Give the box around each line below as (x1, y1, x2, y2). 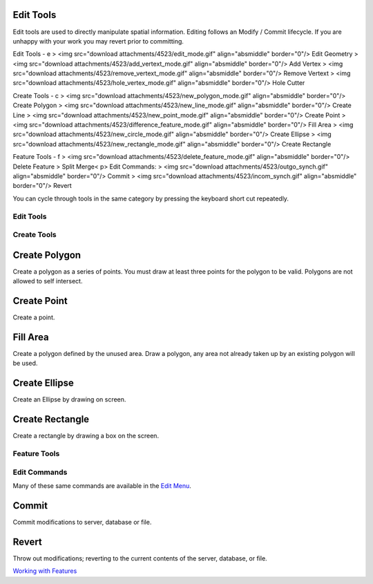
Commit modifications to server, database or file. (12, 518, 152, 526)
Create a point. (12, 313, 55, 321)
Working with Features (12, 567, 77, 575)
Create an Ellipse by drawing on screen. (12, 395, 126, 404)
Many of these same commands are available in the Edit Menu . (12, 481, 191, 490)
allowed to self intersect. (12, 277, 83, 285)
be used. (12, 359, 38, 368)
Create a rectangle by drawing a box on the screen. (12, 432, 159, 440)
